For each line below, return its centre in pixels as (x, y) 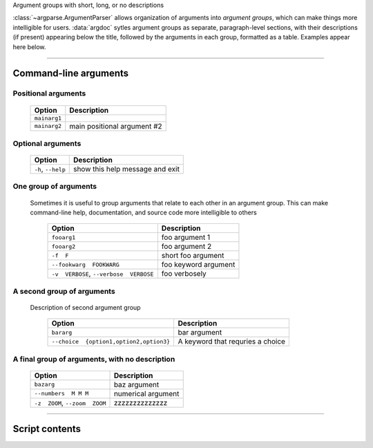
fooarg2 (64, 246)
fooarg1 (64, 237)
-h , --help (50, 169)
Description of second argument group (85, 307)
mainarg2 (48, 126)
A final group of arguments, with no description (94, 359)
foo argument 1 (186, 237)
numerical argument (146, 393)
